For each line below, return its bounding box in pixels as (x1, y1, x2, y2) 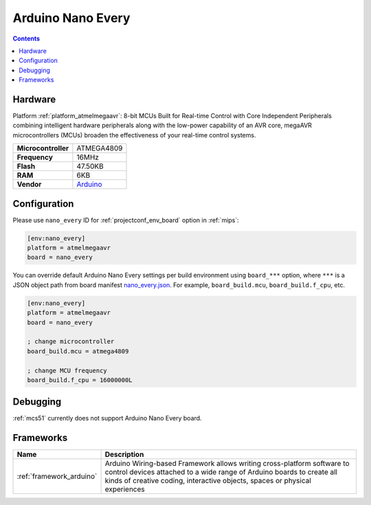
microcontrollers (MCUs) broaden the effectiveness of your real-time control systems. (12, 131, 256, 139)
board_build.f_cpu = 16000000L (27, 376, 133, 384)
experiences (104, 484, 145, 494)
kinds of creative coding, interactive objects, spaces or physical (104, 476, 312, 486)
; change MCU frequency (27, 366, 108, 374)
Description (104, 450, 144, 460)
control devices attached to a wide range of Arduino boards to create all (104, 467, 338, 477)
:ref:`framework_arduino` (16, 471, 98, 481)
